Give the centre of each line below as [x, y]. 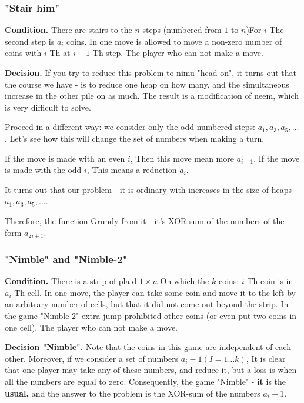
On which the [185, 281]
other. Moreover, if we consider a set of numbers [92, 358]
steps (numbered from [182, 30]
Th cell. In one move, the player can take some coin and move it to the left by [155, 292]
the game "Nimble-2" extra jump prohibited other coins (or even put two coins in [151, 315]
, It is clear [266, 358]
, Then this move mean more [182, 158]
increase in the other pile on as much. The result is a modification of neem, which [152, 96]
